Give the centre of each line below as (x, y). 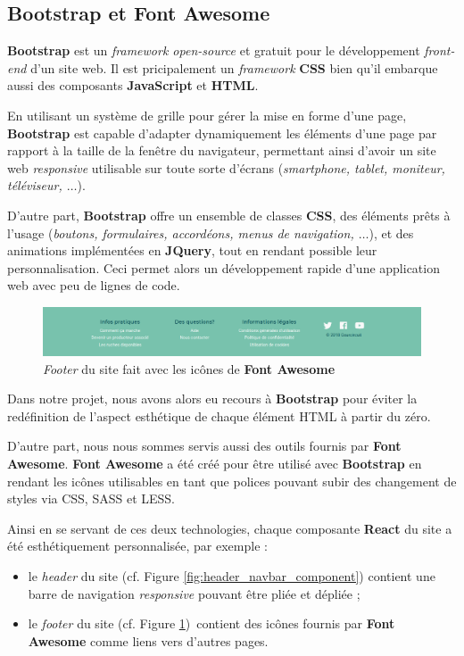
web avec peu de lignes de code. (94, 285)
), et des (391, 233)
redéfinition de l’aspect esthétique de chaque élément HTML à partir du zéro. (219, 415)
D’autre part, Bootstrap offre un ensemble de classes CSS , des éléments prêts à (229, 215)
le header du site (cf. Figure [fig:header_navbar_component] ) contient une (232, 575)
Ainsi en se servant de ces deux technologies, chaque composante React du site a (230, 528)
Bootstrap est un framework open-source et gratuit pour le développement (214, 50)
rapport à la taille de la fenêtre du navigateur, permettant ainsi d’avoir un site (222, 150)
